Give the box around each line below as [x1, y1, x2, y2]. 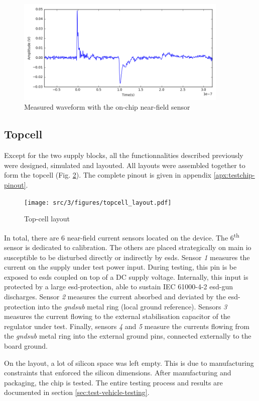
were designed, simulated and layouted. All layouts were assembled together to [4, 159, 245, 170]
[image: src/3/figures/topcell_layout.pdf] [24, 199, 172, 206]
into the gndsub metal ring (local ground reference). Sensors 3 [37, 301, 227, 311]
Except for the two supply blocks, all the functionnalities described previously [4, 150, 243, 161]
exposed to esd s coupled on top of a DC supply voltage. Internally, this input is [4, 271, 248, 282]
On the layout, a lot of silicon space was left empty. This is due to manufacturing [4, 357, 254, 368]
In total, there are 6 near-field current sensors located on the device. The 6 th [4, 230, 239, 243]
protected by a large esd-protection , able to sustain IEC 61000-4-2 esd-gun [4, 281, 233, 292]
